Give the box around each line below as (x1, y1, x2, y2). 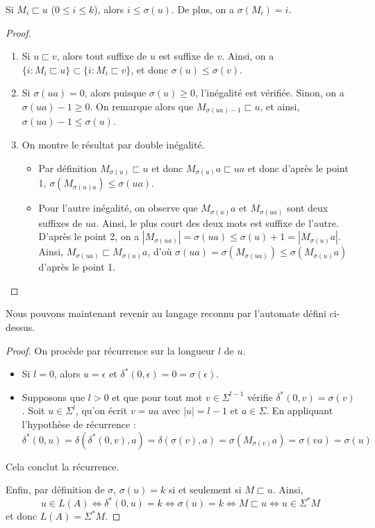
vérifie (247, 389, 273, 404)
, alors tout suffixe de (56, 49, 147, 63)
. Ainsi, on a (222, 49, 274, 63)
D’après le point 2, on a (38, 229, 140, 244)
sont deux (287, 201, 328, 215)
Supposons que (22, 389, 85, 404)
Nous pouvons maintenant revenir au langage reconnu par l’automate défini (6, 306, 326, 321)
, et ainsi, (260, 99, 300, 113)
